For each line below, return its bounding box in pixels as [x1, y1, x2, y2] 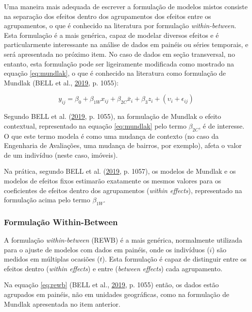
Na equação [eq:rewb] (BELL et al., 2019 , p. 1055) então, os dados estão [4, 279, 219, 290]
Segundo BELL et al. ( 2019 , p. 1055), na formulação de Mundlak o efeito [4, 111, 221, 121]
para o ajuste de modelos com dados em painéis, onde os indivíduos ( [4, 244, 210, 254]
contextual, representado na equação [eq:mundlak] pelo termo [4, 120, 186, 131]
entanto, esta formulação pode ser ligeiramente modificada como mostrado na [4, 58, 235, 68]
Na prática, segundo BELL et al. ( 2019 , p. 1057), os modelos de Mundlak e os [4, 166, 236, 176]
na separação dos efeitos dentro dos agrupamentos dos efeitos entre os [4, 11, 211, 21]
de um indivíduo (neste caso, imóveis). [4, 149, 118, 160]
